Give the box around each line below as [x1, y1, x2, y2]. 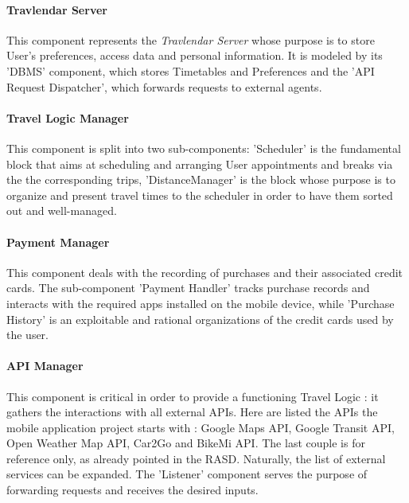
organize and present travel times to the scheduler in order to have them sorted [6, 186, 393, 203]
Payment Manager [6, 233, 110, 250]
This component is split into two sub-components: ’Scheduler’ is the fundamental [6, 139, 401, 156]
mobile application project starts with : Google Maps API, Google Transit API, [6, 419, 395, 435]
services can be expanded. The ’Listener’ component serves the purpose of [6, 466, 368, 482]
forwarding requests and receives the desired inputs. [6, 482, 259, 498]
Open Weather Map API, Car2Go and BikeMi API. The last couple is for [6, 435, 365, 451]
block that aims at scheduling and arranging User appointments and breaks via [6, 155, 393, 172]
